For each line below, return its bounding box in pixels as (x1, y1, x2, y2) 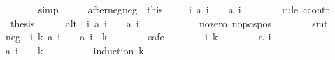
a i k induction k (5, 43, 144, 57)
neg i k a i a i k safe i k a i (5, 29, 271, 44)
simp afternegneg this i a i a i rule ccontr (38, 2, 330, 16)
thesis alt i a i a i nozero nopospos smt (10, 15, 328, 30)
